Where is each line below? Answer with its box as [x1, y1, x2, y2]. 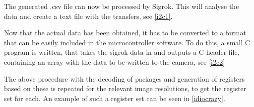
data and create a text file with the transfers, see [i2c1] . [4, 10, 173, 21]
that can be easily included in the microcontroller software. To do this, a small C [4, 37, 250, 47]
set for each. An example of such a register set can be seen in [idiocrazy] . [4, 93, 225, 103]
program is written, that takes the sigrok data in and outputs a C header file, [4, 47, 240, 57]
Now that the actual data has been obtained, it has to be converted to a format [4, 27, 246, 38]
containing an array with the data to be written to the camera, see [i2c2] [4, 56, 225, 67]
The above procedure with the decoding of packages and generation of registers [4, 73, 245, 84]
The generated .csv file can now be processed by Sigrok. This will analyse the [4, 1, 239, 11]
